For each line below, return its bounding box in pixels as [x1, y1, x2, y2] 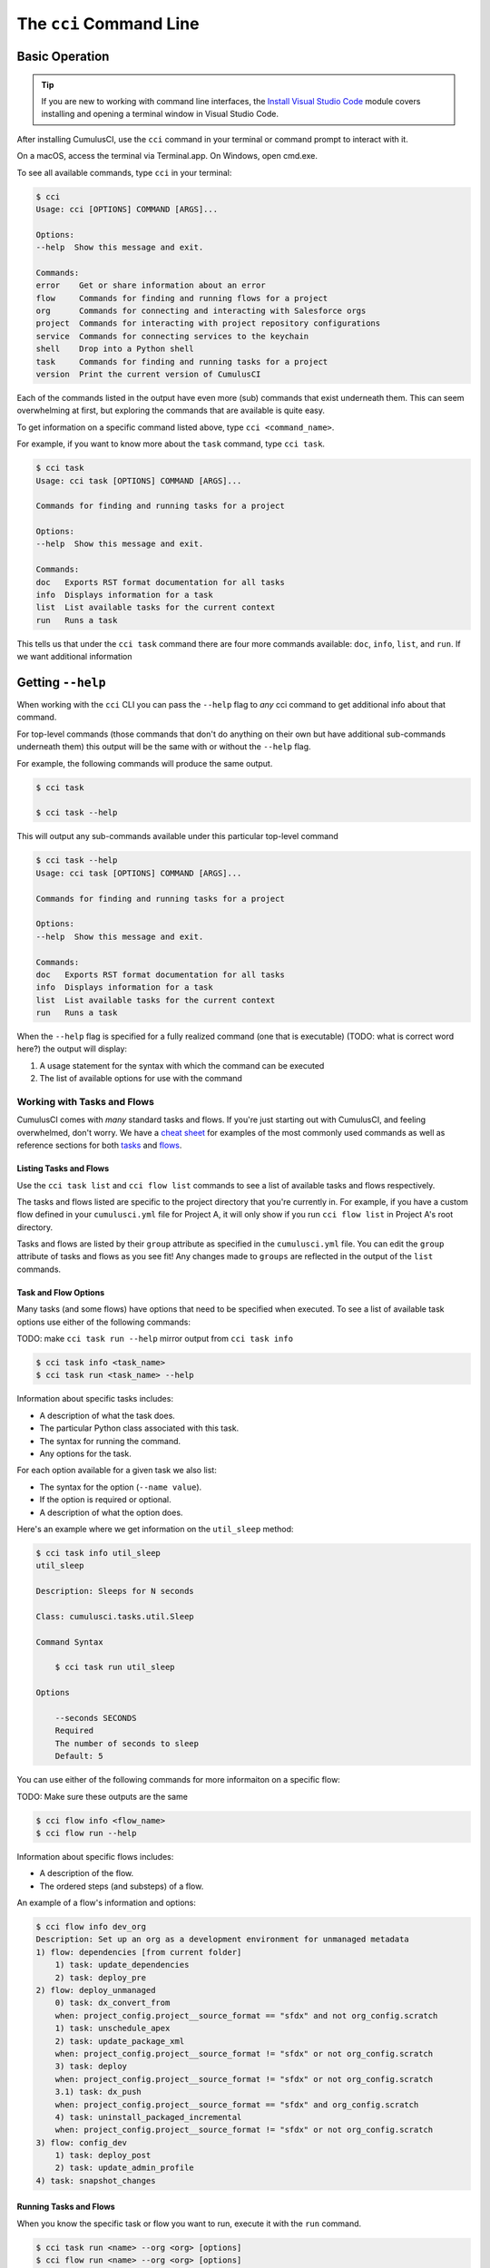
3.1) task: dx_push [54, 2087, 142, 2097]
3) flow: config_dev [35, 2137, 127, 2147]
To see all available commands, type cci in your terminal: [16, 167, 232, 178]
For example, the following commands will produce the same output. [16, 758, 273, 768]
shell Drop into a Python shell [35, 344, 194, 354]
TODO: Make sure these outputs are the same [16, 1791, 188, 1802]
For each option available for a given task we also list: [16, 1465, 217, 1476]
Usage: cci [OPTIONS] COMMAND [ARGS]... [35, 204, 218, 214]
